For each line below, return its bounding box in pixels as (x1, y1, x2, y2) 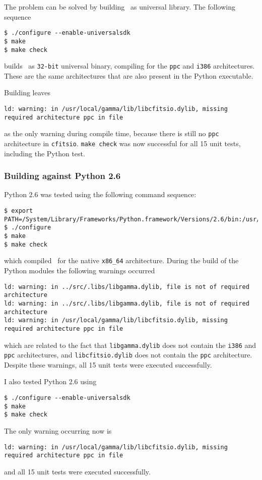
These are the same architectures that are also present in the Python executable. (4, 70, 253, 81)
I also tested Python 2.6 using (4, 376, 97, 387)
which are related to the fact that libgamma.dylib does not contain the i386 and (4, 339, 256, 350)
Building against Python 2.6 (4, 169, 121, 182)
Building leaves (4, 87, 51, 98)
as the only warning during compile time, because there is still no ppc (4, 128, 219, 139)
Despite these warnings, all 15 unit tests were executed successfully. (4, 359, 212, 370)
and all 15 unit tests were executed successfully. (4, 466, 151, 476)
